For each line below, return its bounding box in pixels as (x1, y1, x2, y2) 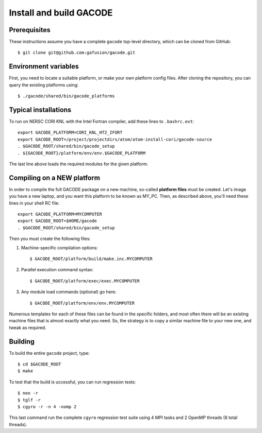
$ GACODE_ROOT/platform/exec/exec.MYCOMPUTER (30, 278, 140, 284)
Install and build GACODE (9, 7, 113, 18)
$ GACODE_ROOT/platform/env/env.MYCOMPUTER (30, 300, 135, 306)
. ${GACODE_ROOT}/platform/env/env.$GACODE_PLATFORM (17, 150, 146, 156)
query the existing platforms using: (9, 82, 79, 87)
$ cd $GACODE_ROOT (17, 362, 62, 367)
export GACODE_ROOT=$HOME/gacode (17, 218, 97, 224)
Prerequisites (9, 26, 50, 34)
